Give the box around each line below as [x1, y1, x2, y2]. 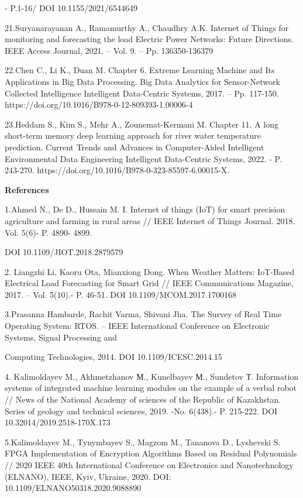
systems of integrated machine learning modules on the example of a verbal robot [5, 382, 297, 394]
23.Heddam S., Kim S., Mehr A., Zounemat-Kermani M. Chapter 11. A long [5, 118, 278, 130]
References [5, 183, 49, 195]
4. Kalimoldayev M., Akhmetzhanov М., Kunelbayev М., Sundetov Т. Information [5, 370, 299, 382]
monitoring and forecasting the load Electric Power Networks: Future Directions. [5, 33, 294, 45]
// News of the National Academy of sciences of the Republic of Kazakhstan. [5, 393, 281, 406]
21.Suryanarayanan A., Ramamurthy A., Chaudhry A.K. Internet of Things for [5, 21, 289, 33]
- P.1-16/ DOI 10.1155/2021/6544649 [5, 2, 138, 13]
